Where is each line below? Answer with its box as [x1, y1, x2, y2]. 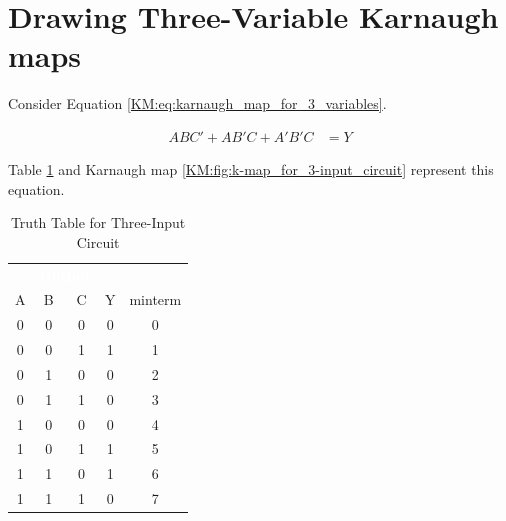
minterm [129, 289, 182, 310]
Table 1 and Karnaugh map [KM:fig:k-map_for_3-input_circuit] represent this [8, 158, 494, 179]
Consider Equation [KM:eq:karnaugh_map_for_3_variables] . [8, 93, 387, 114]
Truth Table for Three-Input [10, 212, 186, 233]
